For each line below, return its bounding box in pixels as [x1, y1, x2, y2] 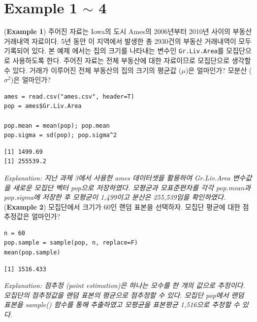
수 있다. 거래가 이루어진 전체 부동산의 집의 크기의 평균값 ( [4, 65, 182, 75]
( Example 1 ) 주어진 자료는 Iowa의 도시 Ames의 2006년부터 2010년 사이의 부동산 [4, 26, 252, 36]
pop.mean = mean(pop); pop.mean [4, 122, 110, 129]
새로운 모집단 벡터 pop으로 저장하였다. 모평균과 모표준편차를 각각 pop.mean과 [12, 182, 251, 192]
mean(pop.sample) [4, 249, 61, 256]
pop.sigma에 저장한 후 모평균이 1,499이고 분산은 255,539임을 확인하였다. [4, 192, 226, 202]
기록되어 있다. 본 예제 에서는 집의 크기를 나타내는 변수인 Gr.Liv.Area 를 [4, 45, 224, 56]
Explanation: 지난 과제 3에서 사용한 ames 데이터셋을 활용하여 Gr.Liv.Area [4, 172, 230, 182]
